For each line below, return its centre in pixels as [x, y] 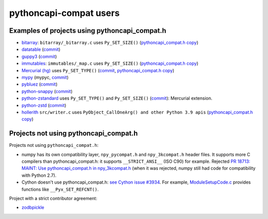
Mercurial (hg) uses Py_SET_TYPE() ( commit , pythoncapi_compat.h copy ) [98, 70]
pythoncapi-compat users [65, 13]
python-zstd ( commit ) [44, 105]
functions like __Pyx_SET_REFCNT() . [60, 189]
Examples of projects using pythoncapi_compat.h [88, 31]
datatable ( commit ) [41, 49]
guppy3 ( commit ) [39, 56]
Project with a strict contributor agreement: [53, 198]
